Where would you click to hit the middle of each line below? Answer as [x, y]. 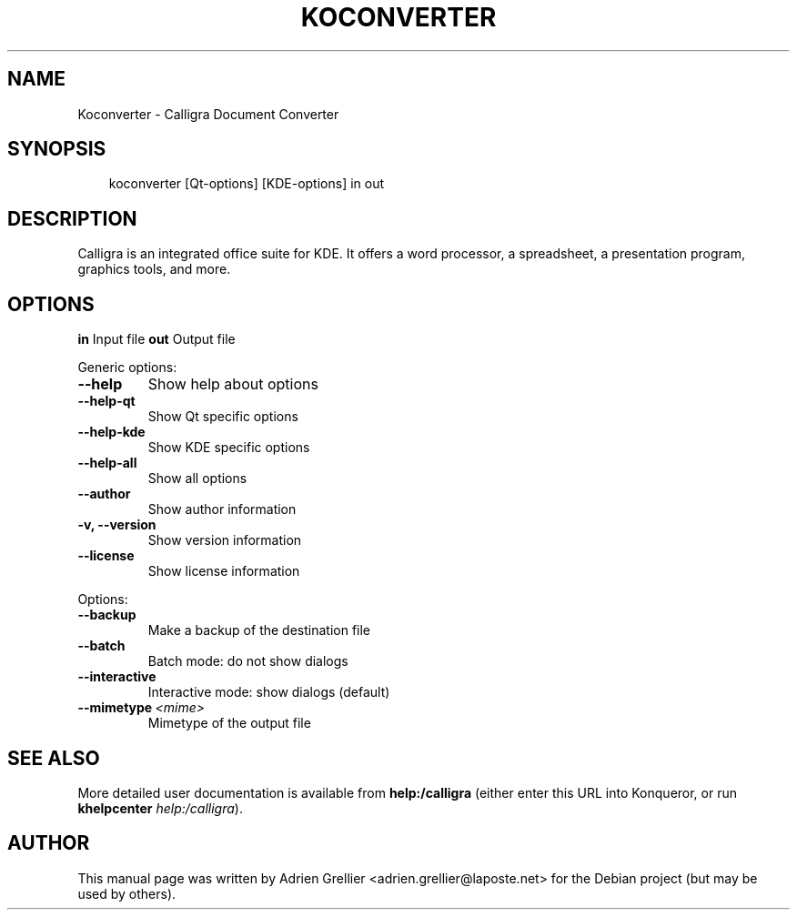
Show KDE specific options [229, 448]
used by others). [127, 893]
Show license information [224, 571]
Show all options [197, 479]
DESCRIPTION [72, 218]
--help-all [107, 463]
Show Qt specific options [223, 417]
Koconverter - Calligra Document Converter [208, 114]
